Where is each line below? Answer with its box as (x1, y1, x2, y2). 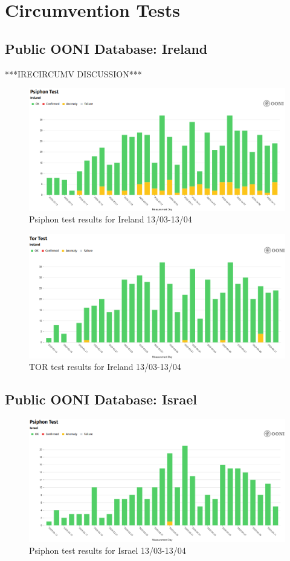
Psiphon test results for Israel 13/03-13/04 (29, 544, 186, 557)
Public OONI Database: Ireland (5, 39, 208, 57)
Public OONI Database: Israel (5, 390, 197, 409)
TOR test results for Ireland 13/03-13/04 (29, 360, 181, 373)
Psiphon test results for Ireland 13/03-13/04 (29, 213, 192, 225)
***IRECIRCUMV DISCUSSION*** (5, 67, 142, 80)
